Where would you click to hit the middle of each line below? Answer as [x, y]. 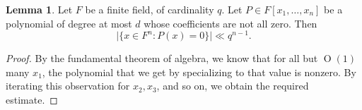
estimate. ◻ [32, 100]
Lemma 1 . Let [39, 9]
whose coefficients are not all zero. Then [230, 23]
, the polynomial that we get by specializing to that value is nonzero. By [199, 72]
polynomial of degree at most [69, 23]
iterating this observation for [68, 86]
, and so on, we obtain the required [233, 86]
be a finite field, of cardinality [150, 9]
